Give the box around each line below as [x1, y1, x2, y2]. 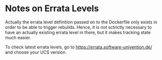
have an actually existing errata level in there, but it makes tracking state [5, 29, 151, 35]
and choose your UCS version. [5, 49, 67, 55]
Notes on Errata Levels [5, 3, 99, 14]
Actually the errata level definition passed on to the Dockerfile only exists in [5, 19, 158, 25]
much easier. [5, 35, 31, 40]
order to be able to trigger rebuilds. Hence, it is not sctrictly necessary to [5, 24, 152, 30]
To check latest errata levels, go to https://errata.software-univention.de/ [5, 44, 153, 50]
